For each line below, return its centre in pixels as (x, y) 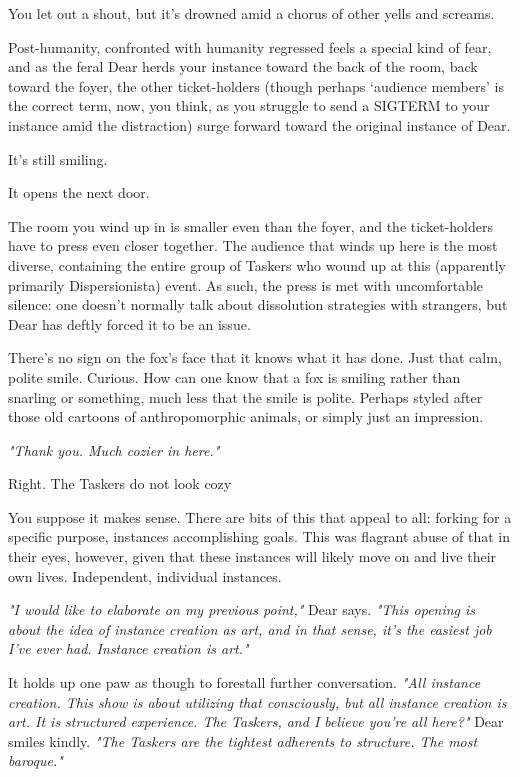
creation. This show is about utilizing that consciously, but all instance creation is (257, 701)
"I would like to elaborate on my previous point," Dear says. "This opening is (242, 609)
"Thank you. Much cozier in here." (114, 449)
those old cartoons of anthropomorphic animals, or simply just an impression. (246, 416)
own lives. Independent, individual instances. (145, 575)
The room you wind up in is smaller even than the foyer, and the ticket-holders (250, 225)
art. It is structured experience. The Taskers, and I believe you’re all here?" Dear (256, 721)
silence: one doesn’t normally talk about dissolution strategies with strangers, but (258, 304)
